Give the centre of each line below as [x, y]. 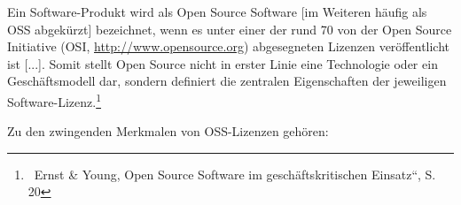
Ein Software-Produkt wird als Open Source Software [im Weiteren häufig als [217, 11]
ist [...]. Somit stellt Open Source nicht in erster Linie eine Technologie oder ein [223, 63]
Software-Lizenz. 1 [55, 100]
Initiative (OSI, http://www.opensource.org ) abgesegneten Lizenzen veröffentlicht [229, 46]
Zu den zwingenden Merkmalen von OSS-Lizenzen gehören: [168, 131]
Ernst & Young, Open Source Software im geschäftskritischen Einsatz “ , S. [235, 174]
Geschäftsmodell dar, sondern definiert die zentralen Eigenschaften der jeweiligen [227, 81]
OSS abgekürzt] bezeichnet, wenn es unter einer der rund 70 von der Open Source [230, 29]
